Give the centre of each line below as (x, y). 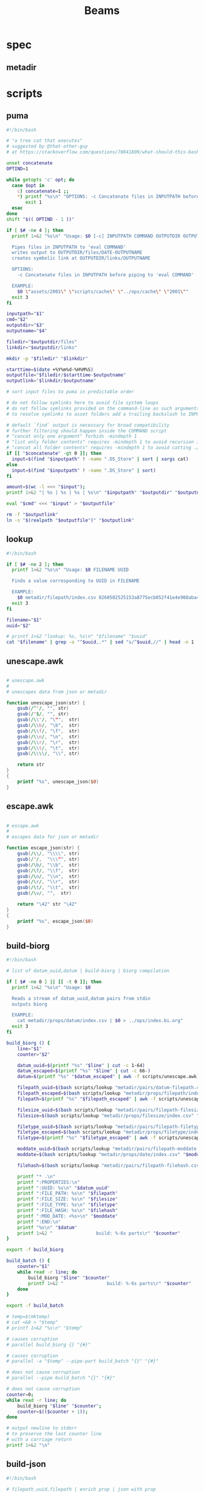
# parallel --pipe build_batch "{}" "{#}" (61, 1378)
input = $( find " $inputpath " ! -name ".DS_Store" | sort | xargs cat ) (100, 459)
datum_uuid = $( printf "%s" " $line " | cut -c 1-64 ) (81, 1065)
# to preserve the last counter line (54, 1434)
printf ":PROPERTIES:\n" (49, 1182)
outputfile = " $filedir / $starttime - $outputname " (66, 375)
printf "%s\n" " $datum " (47, 1227)
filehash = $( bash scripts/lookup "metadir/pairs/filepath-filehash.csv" (110, 1165)
